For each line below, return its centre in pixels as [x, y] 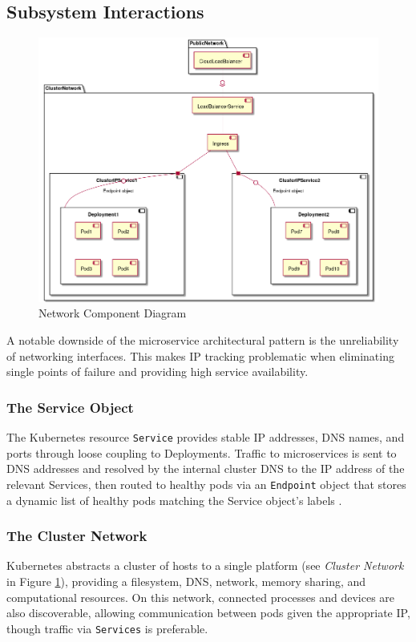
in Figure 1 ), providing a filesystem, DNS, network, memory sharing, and [186, 581]
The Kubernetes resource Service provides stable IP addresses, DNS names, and [206, 437]
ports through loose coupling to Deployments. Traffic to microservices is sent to [202, 452]
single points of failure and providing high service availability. [158, 371]
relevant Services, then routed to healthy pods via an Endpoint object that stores [206, 484]
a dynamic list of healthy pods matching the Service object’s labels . [174, 500]
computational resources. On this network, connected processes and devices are [201, 597]
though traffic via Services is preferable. [107, 628]
